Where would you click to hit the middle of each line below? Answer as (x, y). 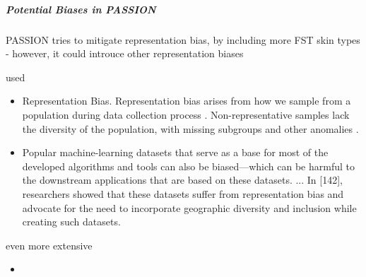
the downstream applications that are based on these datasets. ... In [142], (182, 180)
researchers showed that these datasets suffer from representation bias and (183, 193)
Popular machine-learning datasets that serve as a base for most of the (175, 152)
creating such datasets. (71, 222)
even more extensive (49, 245)
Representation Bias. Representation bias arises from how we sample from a (187, 101)
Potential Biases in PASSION (81, 9)
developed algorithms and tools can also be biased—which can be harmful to (188, 166)
